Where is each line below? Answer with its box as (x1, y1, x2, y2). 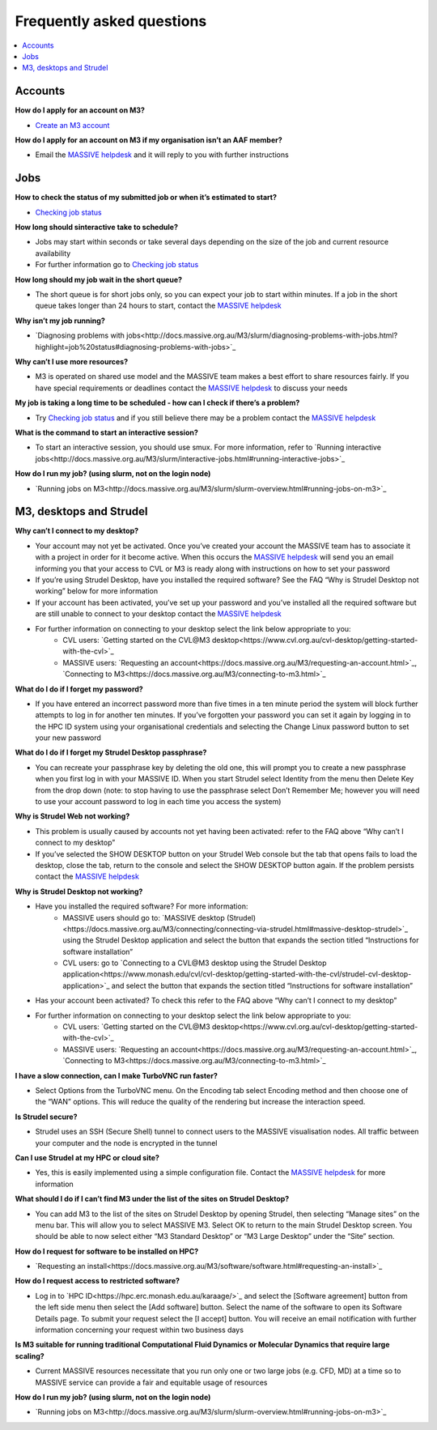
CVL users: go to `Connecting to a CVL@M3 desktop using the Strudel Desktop (62, 958, 327, 968)
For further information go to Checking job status (35, 260, 199, 270)
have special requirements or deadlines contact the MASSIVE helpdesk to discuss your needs (35, 383, 348, 393)
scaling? (15, 1351, 45, 1360)
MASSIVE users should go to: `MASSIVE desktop (62, 913, 226, 922)
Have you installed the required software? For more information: (35, 901, 248, 911)
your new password (35, 733, 101, 743)
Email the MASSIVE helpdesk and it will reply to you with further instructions (35, 150, 289, 160)
